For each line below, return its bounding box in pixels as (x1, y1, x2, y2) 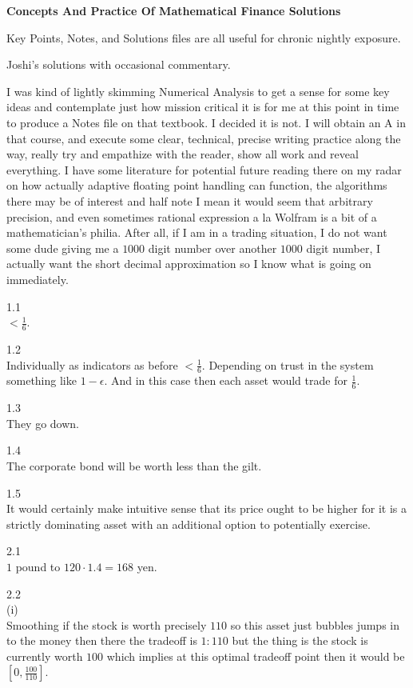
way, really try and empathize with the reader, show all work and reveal (6, 146, 359, 162)
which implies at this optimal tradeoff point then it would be (106, 647, 405, 664)
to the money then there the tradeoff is (6, 632, 197, 649)
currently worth (6, 647, 83, 664)
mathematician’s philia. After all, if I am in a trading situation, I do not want (6, 224, 387, 241)
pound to (15, 558, 61, 574)
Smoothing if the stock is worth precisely (6, 616, 207, 633)
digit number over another (148, 239, 277, 256)
